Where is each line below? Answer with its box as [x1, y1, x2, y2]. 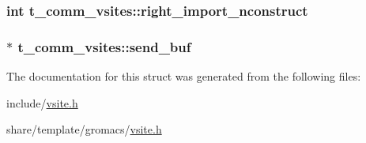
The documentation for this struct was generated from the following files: [6, 68, 361, 85]
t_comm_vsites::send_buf [17, 36, 191, 56]
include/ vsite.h [6, 94, 78, 111]
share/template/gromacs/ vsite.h [6, 121, 162, 137]
